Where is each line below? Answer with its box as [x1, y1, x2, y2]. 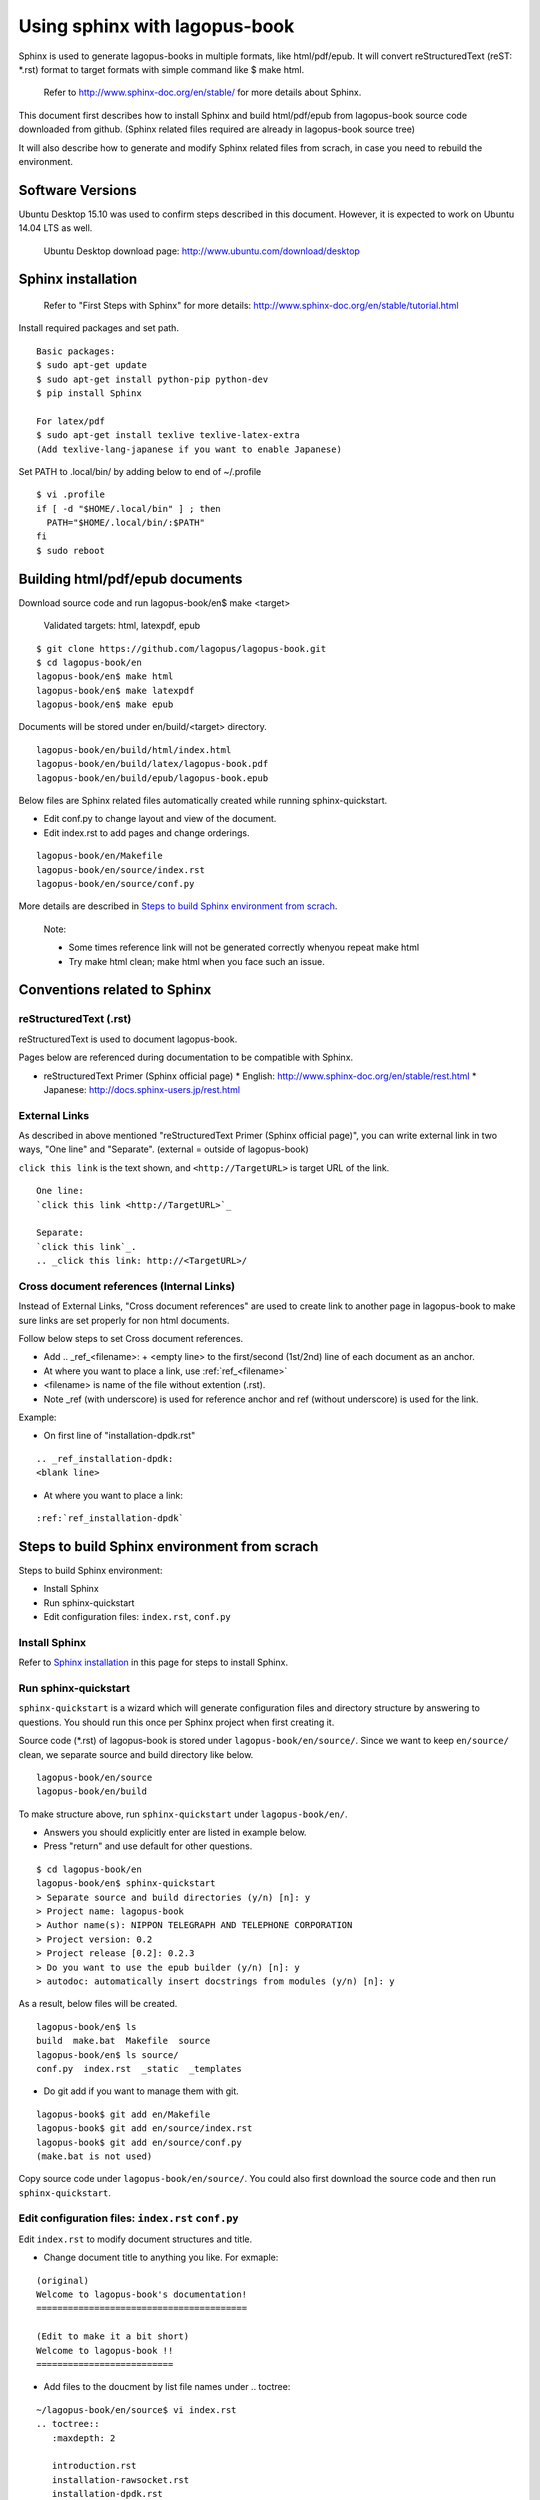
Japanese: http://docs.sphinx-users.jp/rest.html [43, 1083, 240, 1095]
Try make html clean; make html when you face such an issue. [68, 955, 325, 967]
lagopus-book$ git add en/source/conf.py [36, 2136, 242, 2148]
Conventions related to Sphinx [18, 981, 212, 999]
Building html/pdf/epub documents [18, 570, 243, 587]
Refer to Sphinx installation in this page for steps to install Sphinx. [18, 1656, 289, 1669]
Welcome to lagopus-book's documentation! [36, 2288, 248, 2300]
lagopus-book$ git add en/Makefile [36, 2108, 211, 2120]
